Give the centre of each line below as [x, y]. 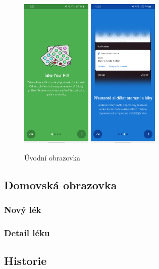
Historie [25, 260]
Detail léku [27, 232]
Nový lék [23, 209]
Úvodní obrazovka [52, 157]
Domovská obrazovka [61, 184]
